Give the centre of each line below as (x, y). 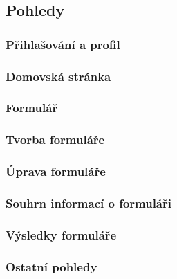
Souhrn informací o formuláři (88, 202)
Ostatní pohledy (52, 266)
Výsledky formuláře (61, 234)
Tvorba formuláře (55, 139)
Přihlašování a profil (63, 44)
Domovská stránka (58, 76)
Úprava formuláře (56, 171)
